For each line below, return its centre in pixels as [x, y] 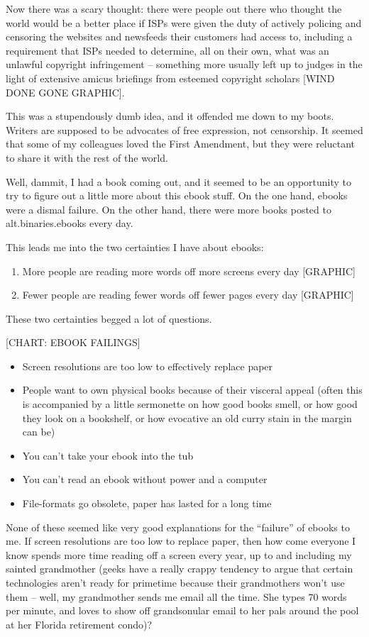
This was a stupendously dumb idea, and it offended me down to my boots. [170, 116]
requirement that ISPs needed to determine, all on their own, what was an [167, 50]
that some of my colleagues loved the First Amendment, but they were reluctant [181, 144]
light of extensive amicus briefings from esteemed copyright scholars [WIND [170, 78]
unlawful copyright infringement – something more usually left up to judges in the [184, 64]
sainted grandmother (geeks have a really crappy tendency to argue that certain [180, 569]
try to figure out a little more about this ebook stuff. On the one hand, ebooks [177, 195]
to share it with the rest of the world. [87, 157]
